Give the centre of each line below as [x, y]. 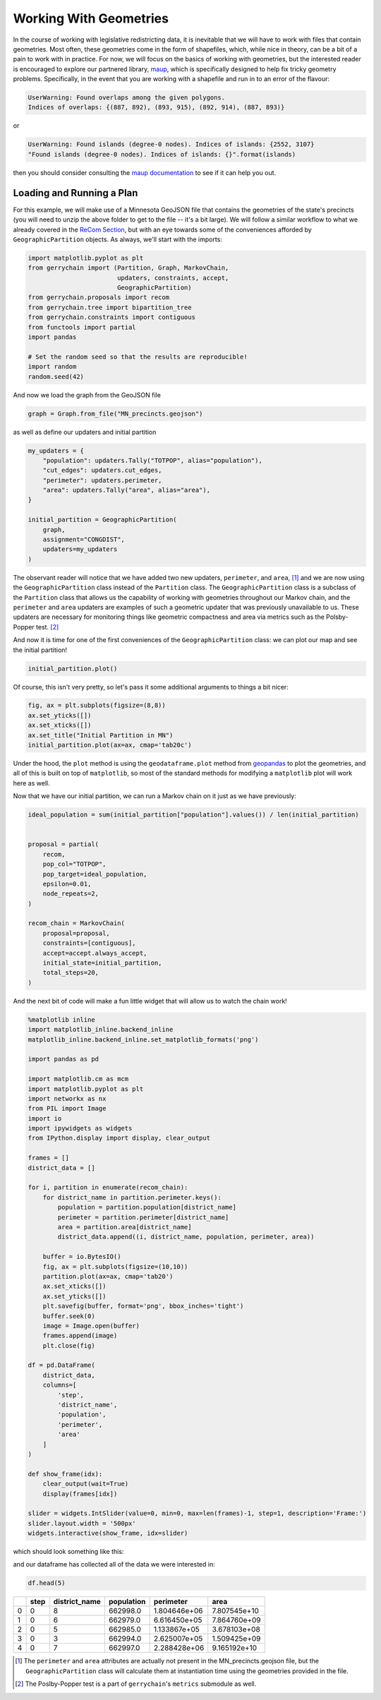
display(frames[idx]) [80, 1494]
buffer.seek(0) [69, 1316]
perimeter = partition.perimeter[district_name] [143, 1217]
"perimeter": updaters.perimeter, [102, 480]
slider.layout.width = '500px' [82, 1523]
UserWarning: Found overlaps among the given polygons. [127, 98]
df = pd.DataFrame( [61, 1365]
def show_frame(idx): [65, 1474]
